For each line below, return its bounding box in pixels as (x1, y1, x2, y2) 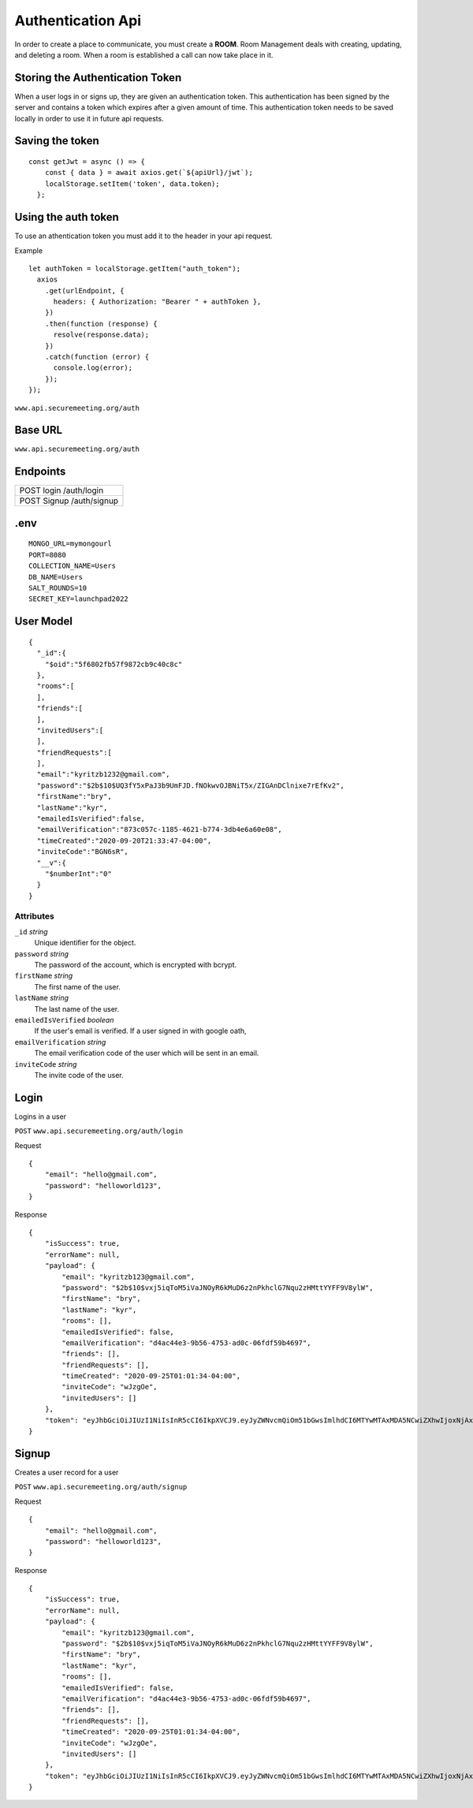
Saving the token (14, 134, 100, 147)
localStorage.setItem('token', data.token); (44, 179, 220, 188)
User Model (14, 615, 73, 628)
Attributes (14, 911, 54, 922)
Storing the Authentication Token (14, 71, 182, 84)
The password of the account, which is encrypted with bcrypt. (34, 960, 237, 970)
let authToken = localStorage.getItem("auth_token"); (28, 264, 240, 273)
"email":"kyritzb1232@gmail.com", (36, 770, 170, 779)
